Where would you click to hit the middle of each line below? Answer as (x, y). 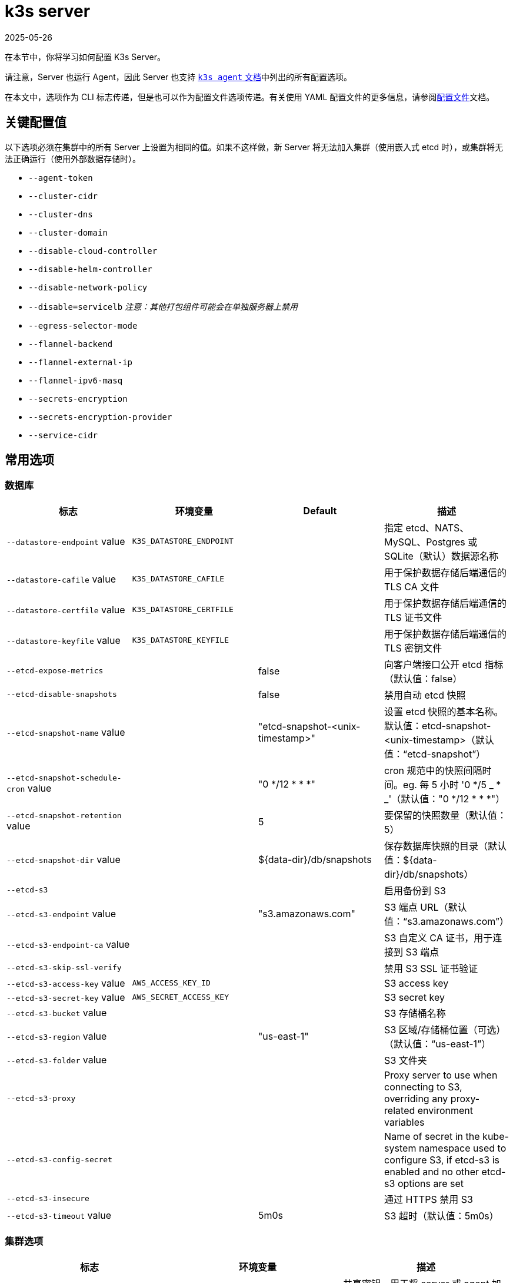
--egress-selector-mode (83, 325)
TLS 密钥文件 (413, 648)
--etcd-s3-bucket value (57, 1012)
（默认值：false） (423, 678)
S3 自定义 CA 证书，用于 (439, 938)
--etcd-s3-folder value (57, 1059)
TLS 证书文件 (413, 617)
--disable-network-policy (88, 287)
